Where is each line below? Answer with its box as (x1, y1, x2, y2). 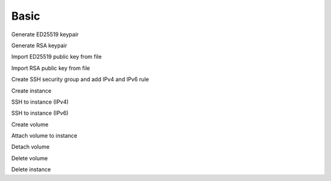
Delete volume (11, 154, 48, 162)
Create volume (11, 120, 49, 128)
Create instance (11, 87, 51, 94)
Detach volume (11, 143, 50, 150)
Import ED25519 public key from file (11, 53, 102, 61)
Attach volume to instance (11, 132, 78, 139)
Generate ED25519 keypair (11, 31, 79, 38)
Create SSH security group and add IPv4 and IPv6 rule (11, 75, 150, 83)
